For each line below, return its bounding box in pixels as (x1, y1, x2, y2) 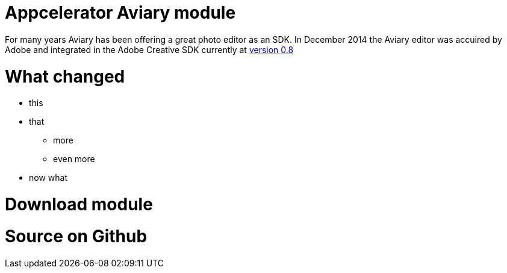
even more (53, 154, 95, 165)
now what (29, 172, 67, 183)
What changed (5, 66, 125, 87)
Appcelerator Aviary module (5, 2, 236, 23)
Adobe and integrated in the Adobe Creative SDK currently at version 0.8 (5, 44, 294, 55)
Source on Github (5, 225, 148, 246)
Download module (5, 194, 153, 215)
